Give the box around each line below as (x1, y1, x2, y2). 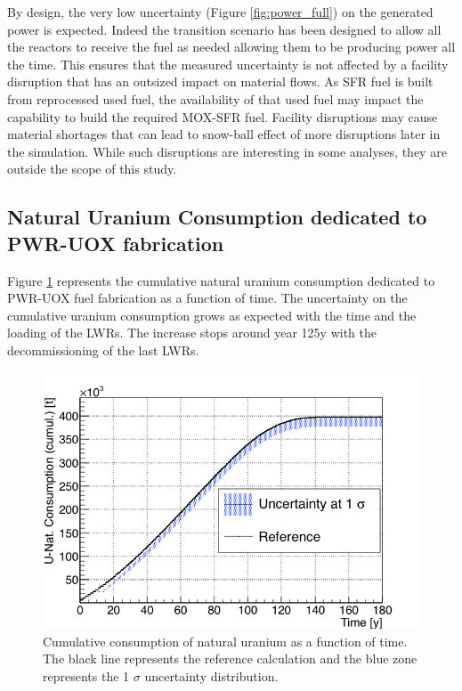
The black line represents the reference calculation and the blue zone (43, 649, 417, 668)
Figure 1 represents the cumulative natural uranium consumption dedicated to (7, 271, 435, 289)
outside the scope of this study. (7, 159, 177, 178)
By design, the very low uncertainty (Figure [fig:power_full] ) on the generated (7, 3, 434, 20)
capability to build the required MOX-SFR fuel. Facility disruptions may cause (7, 107, 438, 126)
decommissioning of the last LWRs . (7, 340, 199, 359)
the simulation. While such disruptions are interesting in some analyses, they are (7, 142, 447, 160)
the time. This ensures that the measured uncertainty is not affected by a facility (7, 54, 449, 73)
